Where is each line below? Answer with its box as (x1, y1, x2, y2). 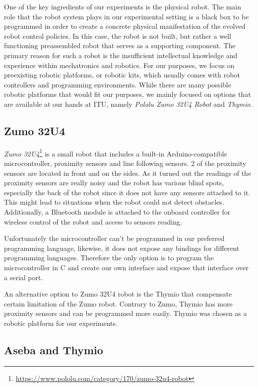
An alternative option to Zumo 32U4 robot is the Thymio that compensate (4, 289, 232, 299)
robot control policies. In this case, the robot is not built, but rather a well (4, 30, 231, 41)
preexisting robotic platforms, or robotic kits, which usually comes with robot (4, 70, 240, 80)
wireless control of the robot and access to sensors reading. (4, 216, 182, 227)
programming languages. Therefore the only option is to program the (4, 252, 214, 263)
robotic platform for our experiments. (4, 317, 118, 328)
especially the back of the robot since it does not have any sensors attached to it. (4, 187, 251, 197)
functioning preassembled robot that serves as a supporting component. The (4, 40, 236, 51)
